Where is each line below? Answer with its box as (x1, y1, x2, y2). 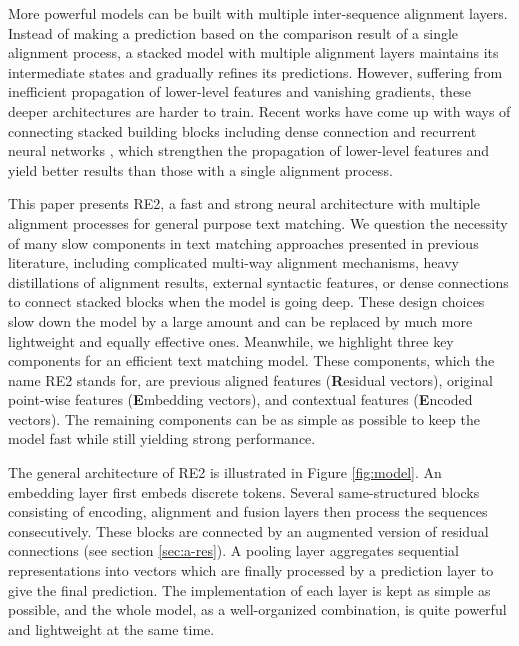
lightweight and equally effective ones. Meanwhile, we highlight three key (8, 330, 454, 351)
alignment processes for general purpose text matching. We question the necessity (8, 212, 508, 233)
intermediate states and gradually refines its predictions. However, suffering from (8, 61, 503, 82)
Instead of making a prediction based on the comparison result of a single (8, 22, 459, 43)
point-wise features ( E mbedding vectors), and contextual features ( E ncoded (8, 389, 473, 410)
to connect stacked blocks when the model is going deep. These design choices (8, 291, 485, 312)
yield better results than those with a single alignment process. (8, 159, 393, 180)
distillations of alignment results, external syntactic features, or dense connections (8, 271, 509, 292)
